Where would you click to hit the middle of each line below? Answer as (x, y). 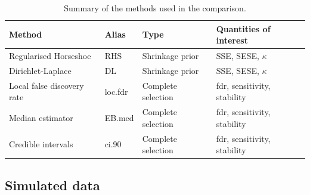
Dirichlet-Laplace (40, 70)
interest (232, 40)
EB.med (119, 117)
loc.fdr (116, 91)
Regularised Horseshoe (50, 56)
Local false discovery (46, 85)
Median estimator (41, 117)
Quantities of (243, 28)
